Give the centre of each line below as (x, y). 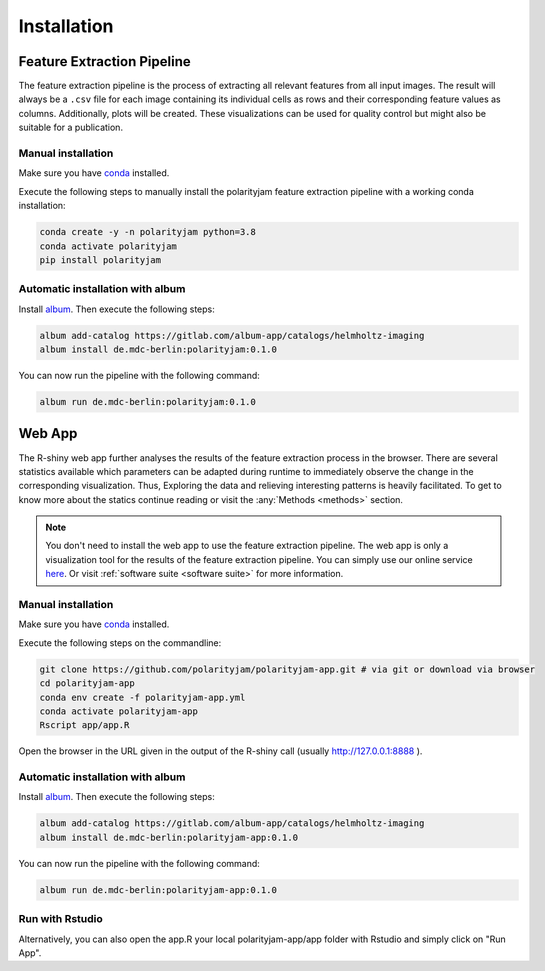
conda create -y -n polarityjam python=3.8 (148, 232)
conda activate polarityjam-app (119, 711)
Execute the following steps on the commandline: (120, 642)
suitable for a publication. (71, 127)
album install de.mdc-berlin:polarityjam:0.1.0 (158, 349)
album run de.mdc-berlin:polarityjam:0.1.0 (148, 401)
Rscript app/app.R (84, 725)
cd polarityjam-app (87, 683)
